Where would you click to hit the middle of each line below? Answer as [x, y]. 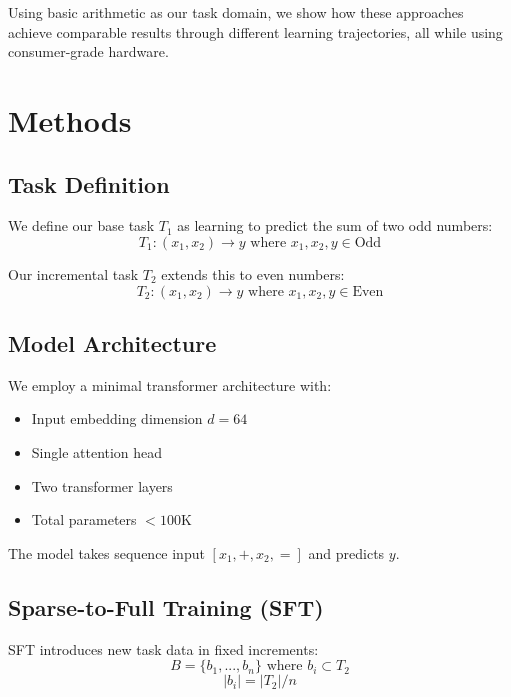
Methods [70, 119]
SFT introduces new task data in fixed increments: [163, 648]
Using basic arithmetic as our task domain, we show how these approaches [236, 12]
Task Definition [89, 183]
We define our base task [81, 225]
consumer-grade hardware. [88, 51]
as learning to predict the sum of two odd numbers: [335, 225]
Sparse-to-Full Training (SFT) [166, 606]
